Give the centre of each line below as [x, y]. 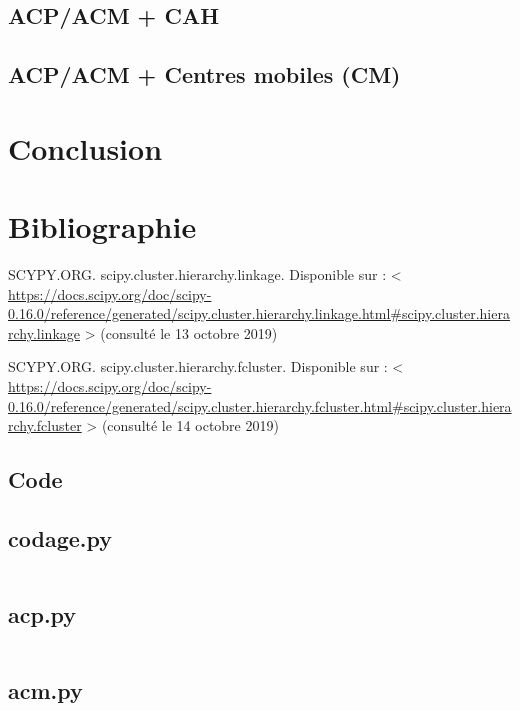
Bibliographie [102, 226]
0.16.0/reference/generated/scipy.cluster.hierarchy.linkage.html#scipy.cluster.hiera [259, 313]
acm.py [45, 690]
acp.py [42, 614]
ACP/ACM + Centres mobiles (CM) [204, 74]
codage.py [60, 537]
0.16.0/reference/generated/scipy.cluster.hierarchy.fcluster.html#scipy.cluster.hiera [260, 405]
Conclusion [85, 147]
